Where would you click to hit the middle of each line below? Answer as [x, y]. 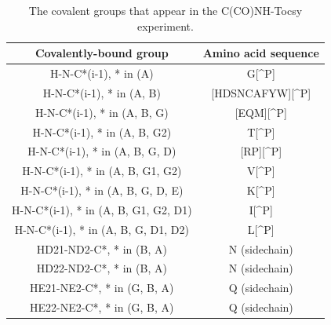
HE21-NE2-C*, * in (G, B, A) [102, 288]
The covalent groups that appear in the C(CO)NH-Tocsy [165, 10]
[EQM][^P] [261, 112]
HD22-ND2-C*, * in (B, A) [102, 268]
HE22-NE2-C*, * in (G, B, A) [102, 307]
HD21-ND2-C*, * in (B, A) [102, 248]
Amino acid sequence [261, 53]
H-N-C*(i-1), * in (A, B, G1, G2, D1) [102, 209]
